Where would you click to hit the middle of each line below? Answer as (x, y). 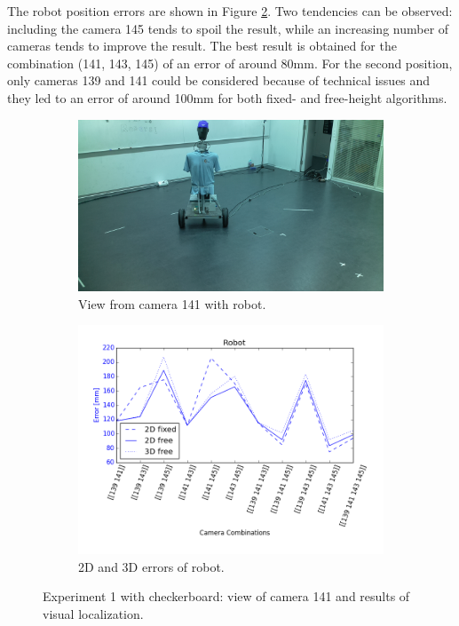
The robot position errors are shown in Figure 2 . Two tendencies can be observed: (230, 11)
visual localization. (93, 614)
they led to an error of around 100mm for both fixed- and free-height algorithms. (227, 97)
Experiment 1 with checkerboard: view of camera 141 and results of (226, 596)
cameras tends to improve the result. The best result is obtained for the (202, 46)
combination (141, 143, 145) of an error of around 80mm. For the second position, (230, 63)
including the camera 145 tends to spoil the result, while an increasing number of (228, 28)
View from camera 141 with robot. (172, 303)
